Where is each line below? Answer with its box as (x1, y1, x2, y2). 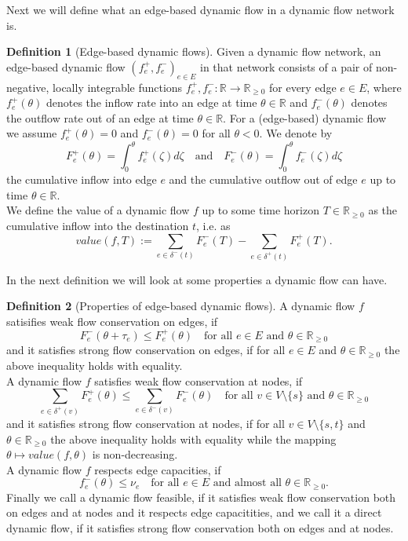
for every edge (268, 79, 337, 95)
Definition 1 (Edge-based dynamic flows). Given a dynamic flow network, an (6, 43, 381, 60)
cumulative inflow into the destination (6, 217, 189, 234)
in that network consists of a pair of (200, 58, 373, 75)
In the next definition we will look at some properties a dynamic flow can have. (6, 271, 388, 287)
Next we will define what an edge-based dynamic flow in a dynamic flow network (6, 2, 395, 17)
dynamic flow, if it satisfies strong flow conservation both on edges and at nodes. (6, 520, 394, 536)
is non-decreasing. (92, 446, 178, 462)
